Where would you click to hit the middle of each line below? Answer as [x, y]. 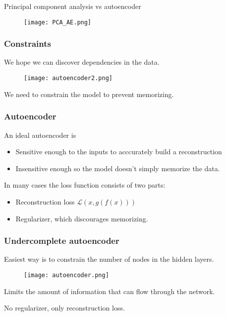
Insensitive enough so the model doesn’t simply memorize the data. [118, 168]
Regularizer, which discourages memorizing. [82, 218]
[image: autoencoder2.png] [68, 78]
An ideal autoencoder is [40, 135]
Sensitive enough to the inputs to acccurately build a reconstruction [119, 152]
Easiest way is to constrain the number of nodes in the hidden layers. [109, 259]
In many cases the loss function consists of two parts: [85, 185]
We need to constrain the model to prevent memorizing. [89, 94]
